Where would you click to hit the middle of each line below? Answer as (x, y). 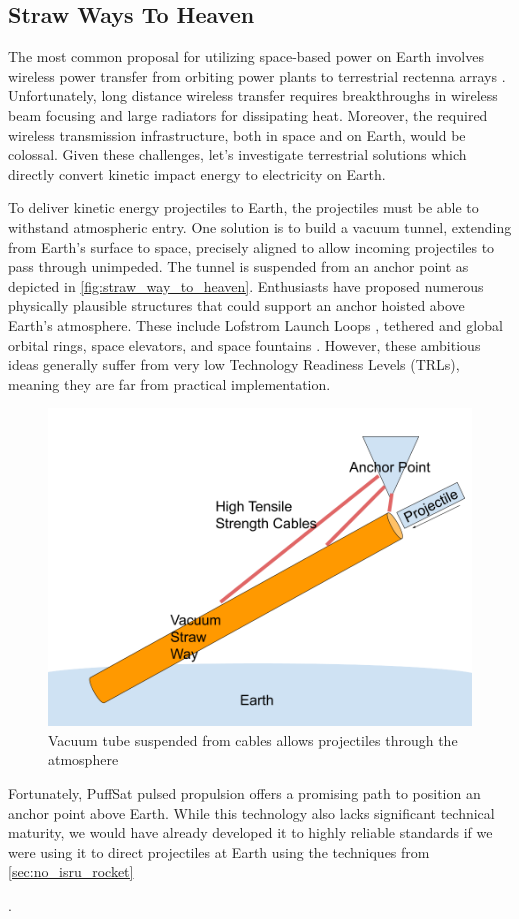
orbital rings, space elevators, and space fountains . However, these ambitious (244, 344)
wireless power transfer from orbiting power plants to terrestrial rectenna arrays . (257, 75)
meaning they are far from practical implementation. (169, 383)
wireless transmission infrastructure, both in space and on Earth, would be (237, 134)
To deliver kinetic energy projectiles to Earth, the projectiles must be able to (243, 207)
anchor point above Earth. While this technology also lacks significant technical (251, 812)
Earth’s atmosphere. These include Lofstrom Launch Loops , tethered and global (255, 324)
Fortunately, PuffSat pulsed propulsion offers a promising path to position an (244, 793)
